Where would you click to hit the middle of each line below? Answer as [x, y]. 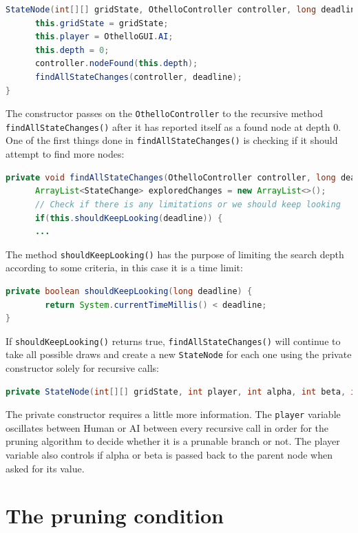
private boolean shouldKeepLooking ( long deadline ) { [129, 291]
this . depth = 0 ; [72, 50]
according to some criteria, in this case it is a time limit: [124, 268]
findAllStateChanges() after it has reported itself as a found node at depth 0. [173, 126]
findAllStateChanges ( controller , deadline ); [138, 77]
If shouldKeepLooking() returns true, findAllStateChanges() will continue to [173, 341]
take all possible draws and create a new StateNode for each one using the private [179, 354]
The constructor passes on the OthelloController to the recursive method [164, 113]
